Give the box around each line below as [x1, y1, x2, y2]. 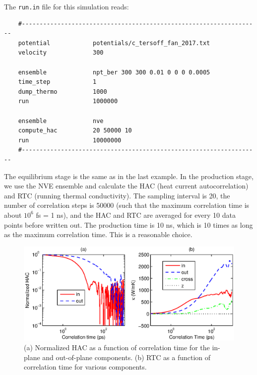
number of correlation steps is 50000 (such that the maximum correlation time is [4, 200, 250, 210]
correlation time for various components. [24, 362, 147, 372]
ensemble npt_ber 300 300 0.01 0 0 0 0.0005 [18, 68, 210, 76]
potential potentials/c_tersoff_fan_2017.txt [18, 39, 210, 47]
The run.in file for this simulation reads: [4, 1, 129, 11]
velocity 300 [18, 49, 104, 57]
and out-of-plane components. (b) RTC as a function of [42, 352, 211, 362]
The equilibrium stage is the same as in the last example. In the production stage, [4, 171, 254, 181]
